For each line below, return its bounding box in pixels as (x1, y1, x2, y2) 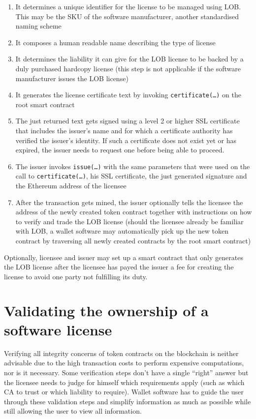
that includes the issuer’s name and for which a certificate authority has (15, 125, 233, 135)
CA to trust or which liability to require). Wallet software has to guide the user (4, 387, 244, 397)
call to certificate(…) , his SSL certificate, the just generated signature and (15, 171, 247, 181)
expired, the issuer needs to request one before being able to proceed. (15, 145, 224, 155)
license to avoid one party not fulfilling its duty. (4, 271, 148, 281)
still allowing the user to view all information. (4, 406, 142, 416)
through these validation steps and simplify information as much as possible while (4, 396, 251, 406)
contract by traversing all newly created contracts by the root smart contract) (15, 236, 251, 246)
